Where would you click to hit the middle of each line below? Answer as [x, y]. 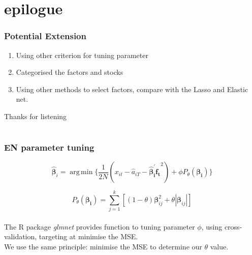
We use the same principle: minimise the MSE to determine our [103, 246]
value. [219, 246]
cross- [233, 226]
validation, [21, 236]
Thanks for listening [36, 116]
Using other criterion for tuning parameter [82, 55]
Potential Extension [45, 36]
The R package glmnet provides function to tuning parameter [100, 226]
